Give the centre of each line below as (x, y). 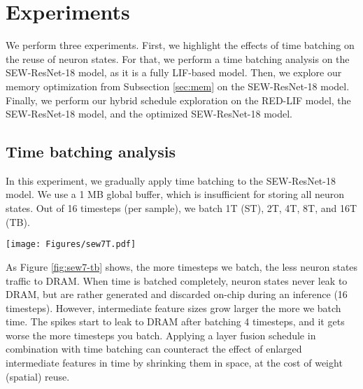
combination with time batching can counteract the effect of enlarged (154, 349)
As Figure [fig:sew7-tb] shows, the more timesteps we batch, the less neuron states (182, 266)
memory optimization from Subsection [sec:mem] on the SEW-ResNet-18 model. (178, 86)
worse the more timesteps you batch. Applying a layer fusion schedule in (161, 335)
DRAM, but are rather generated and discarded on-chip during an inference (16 (177, 294)
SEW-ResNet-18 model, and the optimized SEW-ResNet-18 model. (149, 114)
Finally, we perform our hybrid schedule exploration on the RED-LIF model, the (178, 100)
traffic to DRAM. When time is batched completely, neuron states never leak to (177, 280)
